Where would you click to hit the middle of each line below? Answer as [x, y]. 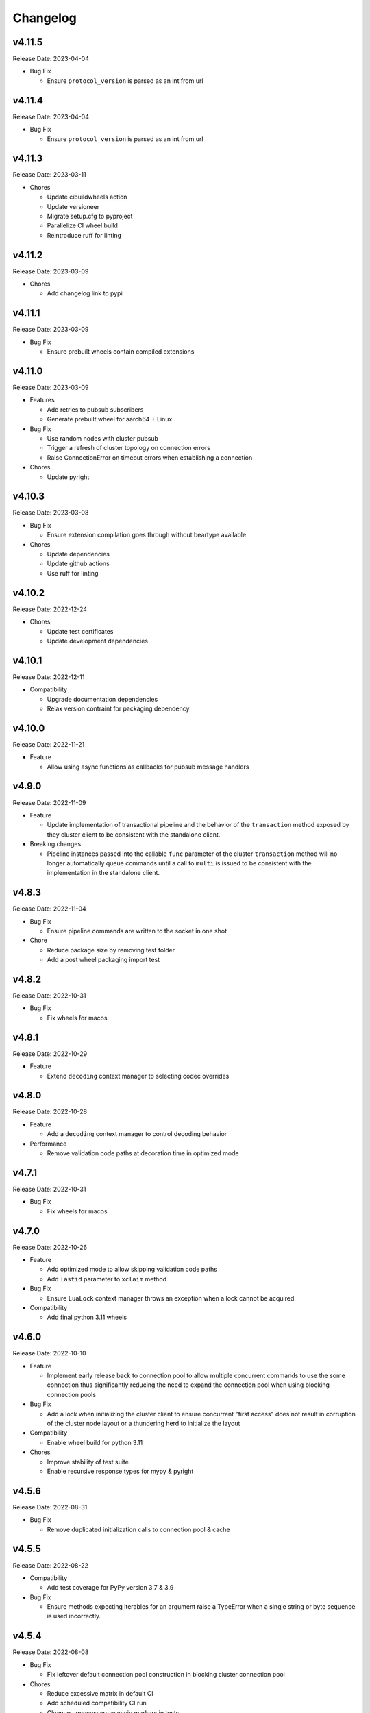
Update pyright [68, 477]
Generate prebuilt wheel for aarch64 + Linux [110, 419]
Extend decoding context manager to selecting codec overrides [138, 1076]
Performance [48, 1144]
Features [42, 400]
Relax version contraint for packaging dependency [118, 708]
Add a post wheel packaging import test [103, 960]
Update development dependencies [98, 641]
